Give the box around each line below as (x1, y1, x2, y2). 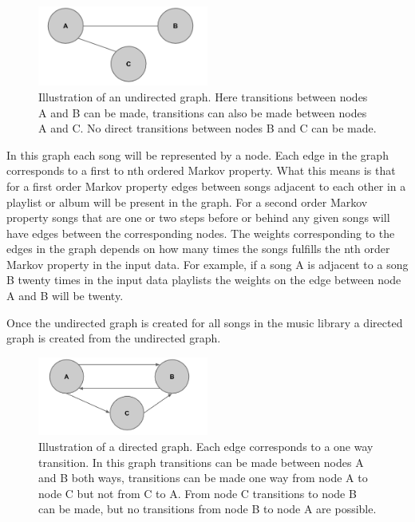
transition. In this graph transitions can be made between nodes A (38, 453, 364, 470)
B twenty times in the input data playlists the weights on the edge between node (6, 271, 401, 288)
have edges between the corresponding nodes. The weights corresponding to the (6, 224, 395, 241)
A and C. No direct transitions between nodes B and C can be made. (38, 120, 377, 136)
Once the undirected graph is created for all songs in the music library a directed (6, 314, 403, 330)
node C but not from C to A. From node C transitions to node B (38, 484, 357, 501)
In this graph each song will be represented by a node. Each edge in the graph (6, 146, 389, 163)
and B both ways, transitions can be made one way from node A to (38, 469, 368, 486)
